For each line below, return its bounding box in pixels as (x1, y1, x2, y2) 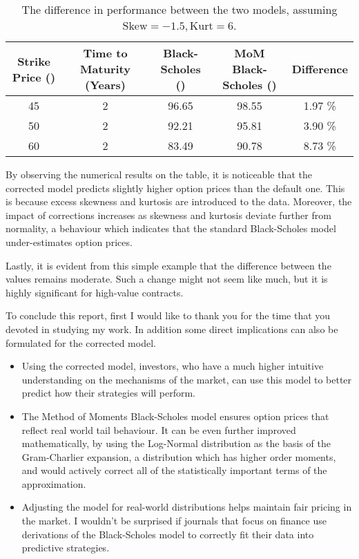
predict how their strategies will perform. (21, 386, 195, 400)
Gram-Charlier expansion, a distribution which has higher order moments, (21, 449, 336, 464)
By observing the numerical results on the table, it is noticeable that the (6, 167, 312, 181)
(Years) (85, 77, 126, 93)
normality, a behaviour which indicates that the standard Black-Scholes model (6, 221, 336, 236)
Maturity (80, 61, 130, 77)
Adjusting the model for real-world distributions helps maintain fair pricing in (21, 500, 352, 514)
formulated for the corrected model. (6, 335, 156, 350)
